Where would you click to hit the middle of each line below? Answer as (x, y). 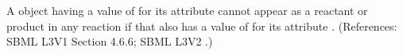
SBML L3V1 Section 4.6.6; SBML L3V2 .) (110, 41)
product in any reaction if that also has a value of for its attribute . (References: (202, 26)
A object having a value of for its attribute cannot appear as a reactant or (187, 10)
